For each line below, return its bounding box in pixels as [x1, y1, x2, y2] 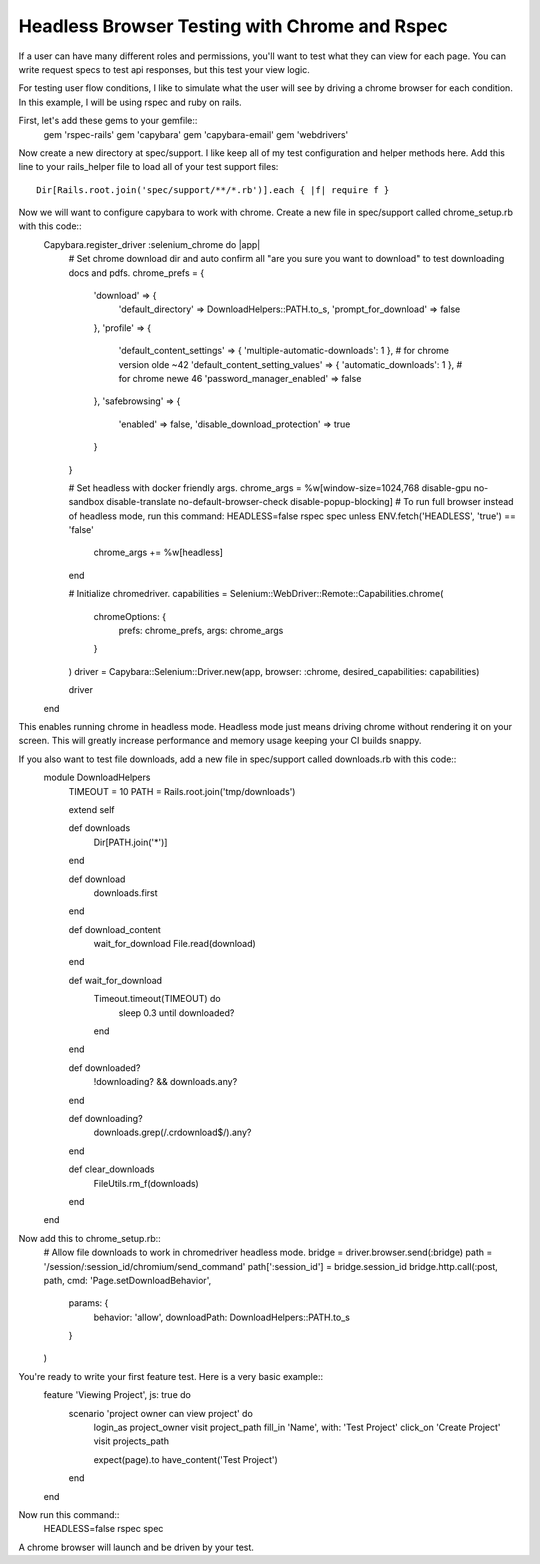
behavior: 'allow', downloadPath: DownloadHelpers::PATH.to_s [93, 1311, 350, 1323]
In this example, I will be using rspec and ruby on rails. [18, 96, 242, 108]
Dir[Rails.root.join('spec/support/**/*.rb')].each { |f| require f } [36, 184, 390, 195]
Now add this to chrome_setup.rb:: [18, 1232, 162, 1244]
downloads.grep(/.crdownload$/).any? [93, 1126, 252, 1139]
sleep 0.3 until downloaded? [118, 1006, 235, 1019]
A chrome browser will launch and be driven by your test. [18, 1541, 255, 1553]
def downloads [68, 822, 131, 834]
